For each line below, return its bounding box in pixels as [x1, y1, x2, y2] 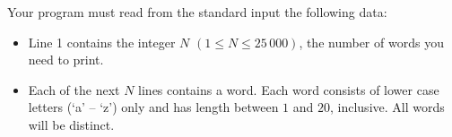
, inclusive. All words [330, 98, 445, 116]
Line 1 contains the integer [28, 32, 176, 51]
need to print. [28, 50, 104, 69]
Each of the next [28, 80, 120, 98]
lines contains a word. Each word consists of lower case [138, 80, 439, 98]
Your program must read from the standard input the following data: [7, 3, 387, 21]
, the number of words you [299, 32, 444, 51]
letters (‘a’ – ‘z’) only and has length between [28, 98, 279, 116]
